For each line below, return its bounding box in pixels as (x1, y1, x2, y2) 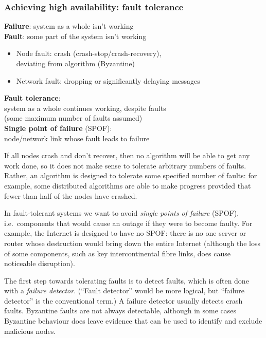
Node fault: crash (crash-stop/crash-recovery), (16, 48, 162, 59)
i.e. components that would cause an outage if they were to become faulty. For (4, 217, 253, 228)
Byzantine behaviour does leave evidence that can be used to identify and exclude (4, 315, 262, 326)
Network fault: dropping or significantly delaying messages (16, 75, 200, 86)
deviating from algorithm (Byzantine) (16, 58, 135, 68)
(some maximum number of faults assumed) (4, 112, 143, 123)
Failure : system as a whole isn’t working (4, 21, 134, 31)
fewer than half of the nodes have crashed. (4, 190, 137, 201)
